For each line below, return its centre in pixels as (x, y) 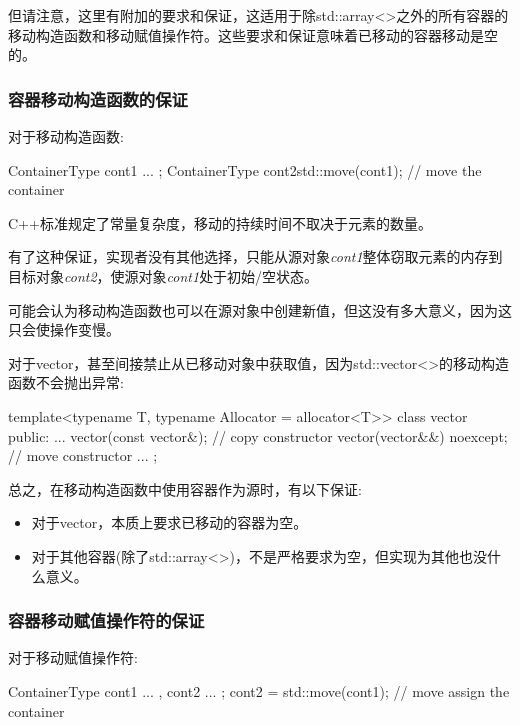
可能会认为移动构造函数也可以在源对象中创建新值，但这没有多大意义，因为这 (260, 309)
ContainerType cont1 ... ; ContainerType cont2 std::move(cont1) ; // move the (245, 169)
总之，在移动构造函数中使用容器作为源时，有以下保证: (185, 488)
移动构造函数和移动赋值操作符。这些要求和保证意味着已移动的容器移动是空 (253, 34)
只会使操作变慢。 (64, 329)
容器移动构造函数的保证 (98, 98)
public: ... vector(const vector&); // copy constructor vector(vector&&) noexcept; (258, 435)
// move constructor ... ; (83, 455)
